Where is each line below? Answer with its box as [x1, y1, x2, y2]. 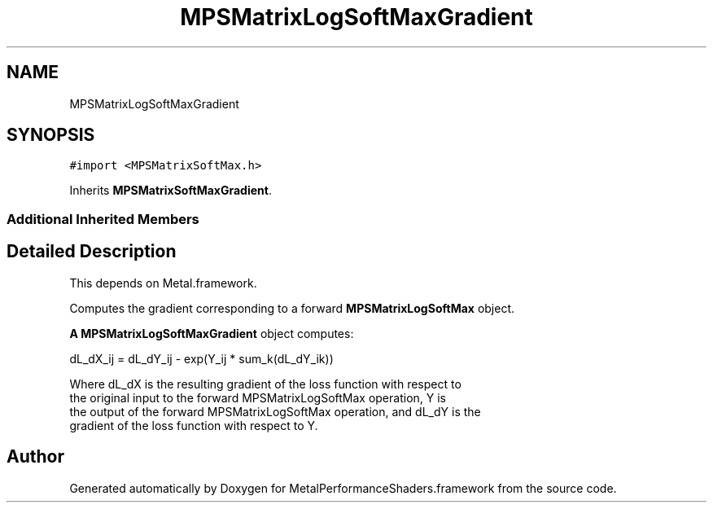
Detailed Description [7, 241, 177, 262]
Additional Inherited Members [7, 210, 199, 227]
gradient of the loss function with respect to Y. [69, 418, 318, 432]
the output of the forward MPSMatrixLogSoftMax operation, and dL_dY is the [69, 404, 481, 419]
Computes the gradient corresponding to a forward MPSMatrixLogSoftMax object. [69, 301, 515, 315]
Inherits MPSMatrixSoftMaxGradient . [69, 183, 272, 198]
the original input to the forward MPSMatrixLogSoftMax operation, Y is [69, 390, 446, 405]
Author [7, 446, 64, 467]
